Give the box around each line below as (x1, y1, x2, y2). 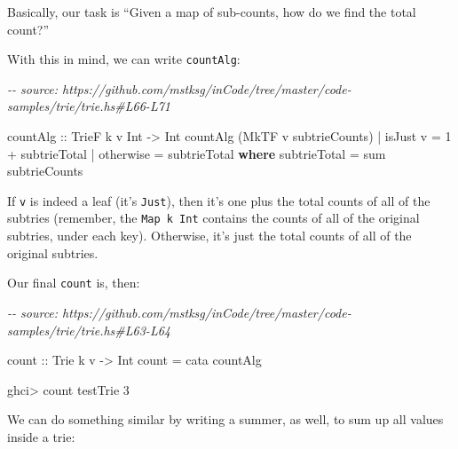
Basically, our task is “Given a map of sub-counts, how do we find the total (7, 3, 416, 20)
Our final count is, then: (7, 273, 140, 292)
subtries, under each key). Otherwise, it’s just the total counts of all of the (7, 226, 412, 245)
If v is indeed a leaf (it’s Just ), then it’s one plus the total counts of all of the (7, 191, 430, 209)
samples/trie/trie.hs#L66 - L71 (7, 97, 170, 115)
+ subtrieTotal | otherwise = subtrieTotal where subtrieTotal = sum (7, 144, 386, 162)
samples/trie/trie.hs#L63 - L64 (7, 320, 170, 339)
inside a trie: (7, 427, 75, 445)
